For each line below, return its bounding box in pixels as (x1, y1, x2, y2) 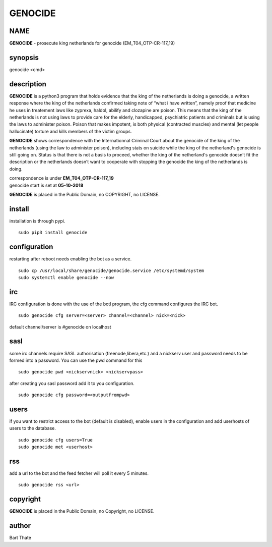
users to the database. (9, 425, 56, 431)
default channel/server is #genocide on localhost (9, 323, 111, 330)
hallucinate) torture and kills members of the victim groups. (9, 128, 132, 134)
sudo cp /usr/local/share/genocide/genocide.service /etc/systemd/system (18, 267, 205, 273)
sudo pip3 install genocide (18, 230, 88, 236)
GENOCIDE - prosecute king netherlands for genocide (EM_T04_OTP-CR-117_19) (9, 40, 175, 46)
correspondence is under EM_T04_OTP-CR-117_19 (9, 175, 114, 181)
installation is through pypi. (9, 217, 65, 224)
